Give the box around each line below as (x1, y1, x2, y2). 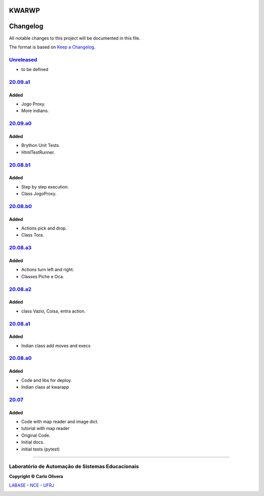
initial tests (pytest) (21, 446, 60, 452)
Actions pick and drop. (21, 225, 67, 231)
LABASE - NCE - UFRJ (9, 482, 55, 488)
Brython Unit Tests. (21, 142, 61, 148)
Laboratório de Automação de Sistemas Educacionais (9, 463, 139, 470)
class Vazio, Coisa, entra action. (21, 308, 86, 314)
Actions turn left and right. (21, 267, 74, 273)
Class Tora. (21, 232, 44, 238)
